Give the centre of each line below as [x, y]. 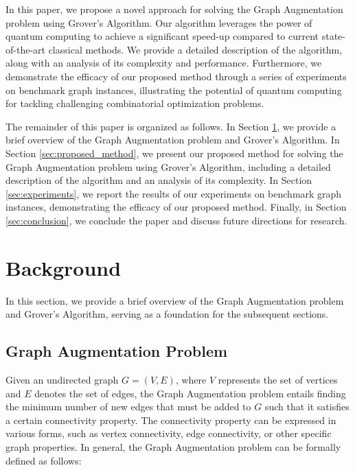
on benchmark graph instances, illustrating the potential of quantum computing [174, 90]
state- [333, 36]
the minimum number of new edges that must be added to [128, 407]
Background [64, 267]
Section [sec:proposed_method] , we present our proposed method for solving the [174, 153]
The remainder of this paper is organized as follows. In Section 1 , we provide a [171, 126]
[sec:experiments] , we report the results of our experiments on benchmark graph [174, 193]
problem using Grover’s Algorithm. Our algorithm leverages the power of [159, 22]
